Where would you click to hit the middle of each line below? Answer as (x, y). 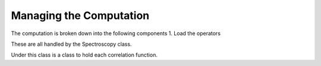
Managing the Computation (80, 15)
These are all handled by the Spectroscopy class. (71, 44)
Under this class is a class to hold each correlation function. (84, 55)
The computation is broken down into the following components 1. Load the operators (116, 33)
